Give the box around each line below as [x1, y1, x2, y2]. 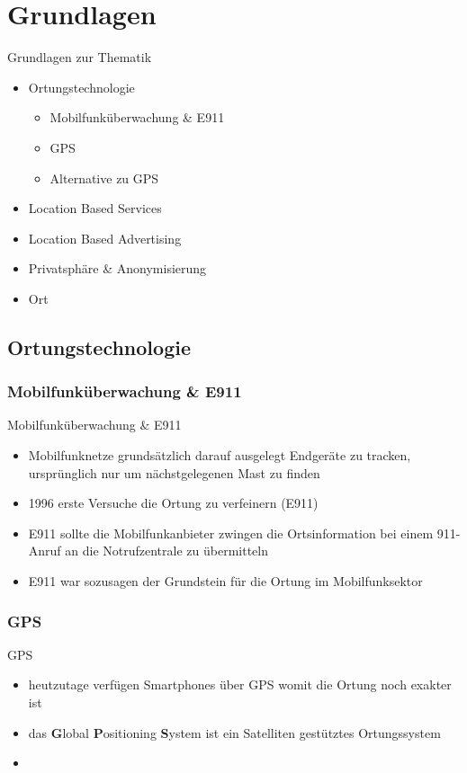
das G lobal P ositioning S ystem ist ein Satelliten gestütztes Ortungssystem [28, 723, 441, 742]
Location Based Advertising [28, 228, 182, 247]
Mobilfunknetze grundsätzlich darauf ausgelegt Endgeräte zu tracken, [28, 446, 411, 465]
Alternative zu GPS [49, 168, 159, 187]
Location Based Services [28, 199, 162, 218]
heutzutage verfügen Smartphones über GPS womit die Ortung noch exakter [28, 675, 452, 694]
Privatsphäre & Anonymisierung [28, 259, 207, 278]
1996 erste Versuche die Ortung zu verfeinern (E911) [28, 493, 319, 512]
